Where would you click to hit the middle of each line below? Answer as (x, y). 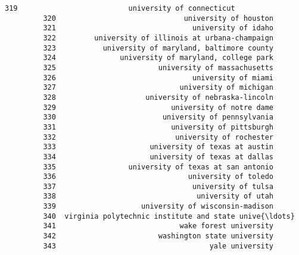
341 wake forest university (158, 226)
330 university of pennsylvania (158, 117)
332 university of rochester (158, 137)
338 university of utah (158, 196)
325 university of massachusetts (158, 67)
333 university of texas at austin (158, 147)
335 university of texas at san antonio (158, 167)
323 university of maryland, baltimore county (158, 48)
